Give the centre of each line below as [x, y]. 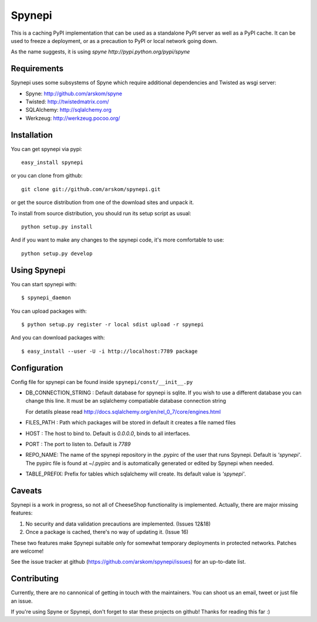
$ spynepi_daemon [46, 298]
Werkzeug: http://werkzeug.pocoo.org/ [73, 118]
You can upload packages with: [49, 311]
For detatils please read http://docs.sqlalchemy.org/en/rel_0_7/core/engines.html [123, 412]
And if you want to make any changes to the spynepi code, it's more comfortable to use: [117, 240]
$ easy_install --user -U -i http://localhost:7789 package [109, 351]
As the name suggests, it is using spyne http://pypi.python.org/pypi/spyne [100, 52]
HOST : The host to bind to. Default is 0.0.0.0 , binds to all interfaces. [108, 433]
